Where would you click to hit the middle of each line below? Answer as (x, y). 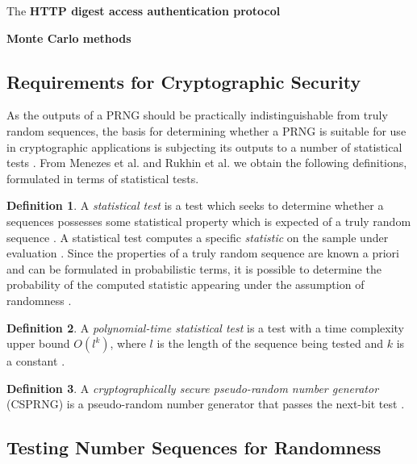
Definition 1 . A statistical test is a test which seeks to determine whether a (195, 205)
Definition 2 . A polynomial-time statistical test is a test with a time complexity (205, 327)
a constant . (36, 361)
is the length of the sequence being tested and (270, 343)
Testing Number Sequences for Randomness (194, 447)
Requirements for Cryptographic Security (184, 81)
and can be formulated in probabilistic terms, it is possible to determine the (194, 268)
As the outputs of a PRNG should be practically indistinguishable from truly (197, 115)
